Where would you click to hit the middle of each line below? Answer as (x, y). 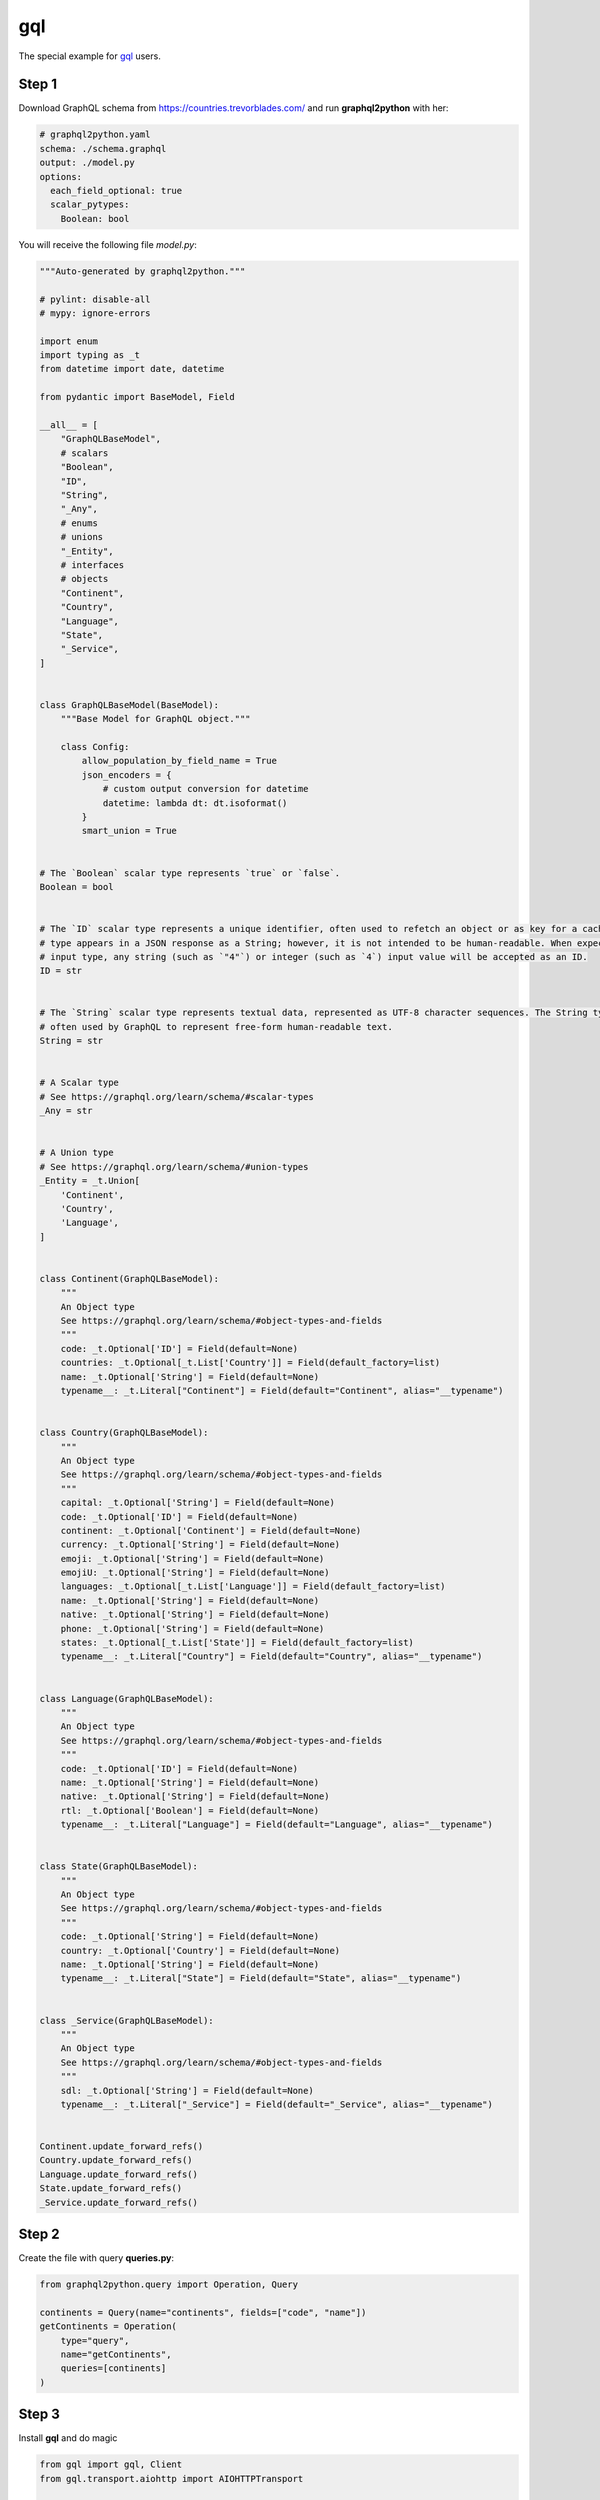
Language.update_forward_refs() (119, 2174)
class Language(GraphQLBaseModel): (126, 1698)
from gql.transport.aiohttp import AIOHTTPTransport (171, 2478)
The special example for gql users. (90, 56)
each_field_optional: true (116, 190)
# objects (84, 579)
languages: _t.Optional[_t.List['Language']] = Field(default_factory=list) (253, 1586)
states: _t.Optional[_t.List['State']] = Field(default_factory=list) (237, 1643)
